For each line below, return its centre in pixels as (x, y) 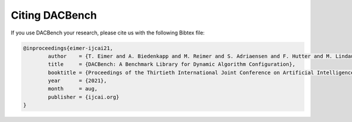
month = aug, (73, 89)
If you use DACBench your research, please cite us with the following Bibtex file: (108, 33)
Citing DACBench (54, 15)
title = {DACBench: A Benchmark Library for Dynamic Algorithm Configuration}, (172, 65)
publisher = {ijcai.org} (84, 97)
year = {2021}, (77, 81)
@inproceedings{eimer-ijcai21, (68, 48)
